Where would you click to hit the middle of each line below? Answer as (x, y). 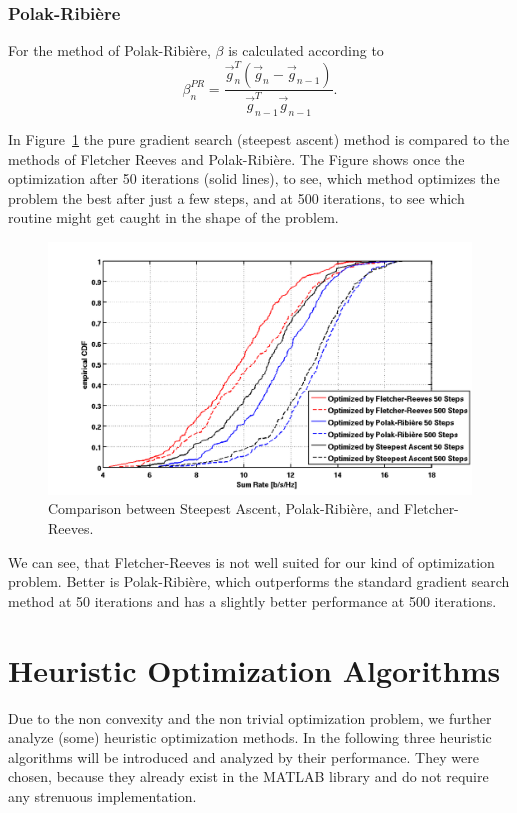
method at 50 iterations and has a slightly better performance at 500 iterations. (252, 600)
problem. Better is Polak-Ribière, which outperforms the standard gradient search (259, 581)
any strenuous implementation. (102, 795)
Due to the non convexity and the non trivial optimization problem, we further (250, 717)
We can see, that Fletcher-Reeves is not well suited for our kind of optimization (251, 561)
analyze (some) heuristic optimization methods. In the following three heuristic (250, 737)
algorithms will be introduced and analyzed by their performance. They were (243, 756)
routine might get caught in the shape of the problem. (173, 217)
